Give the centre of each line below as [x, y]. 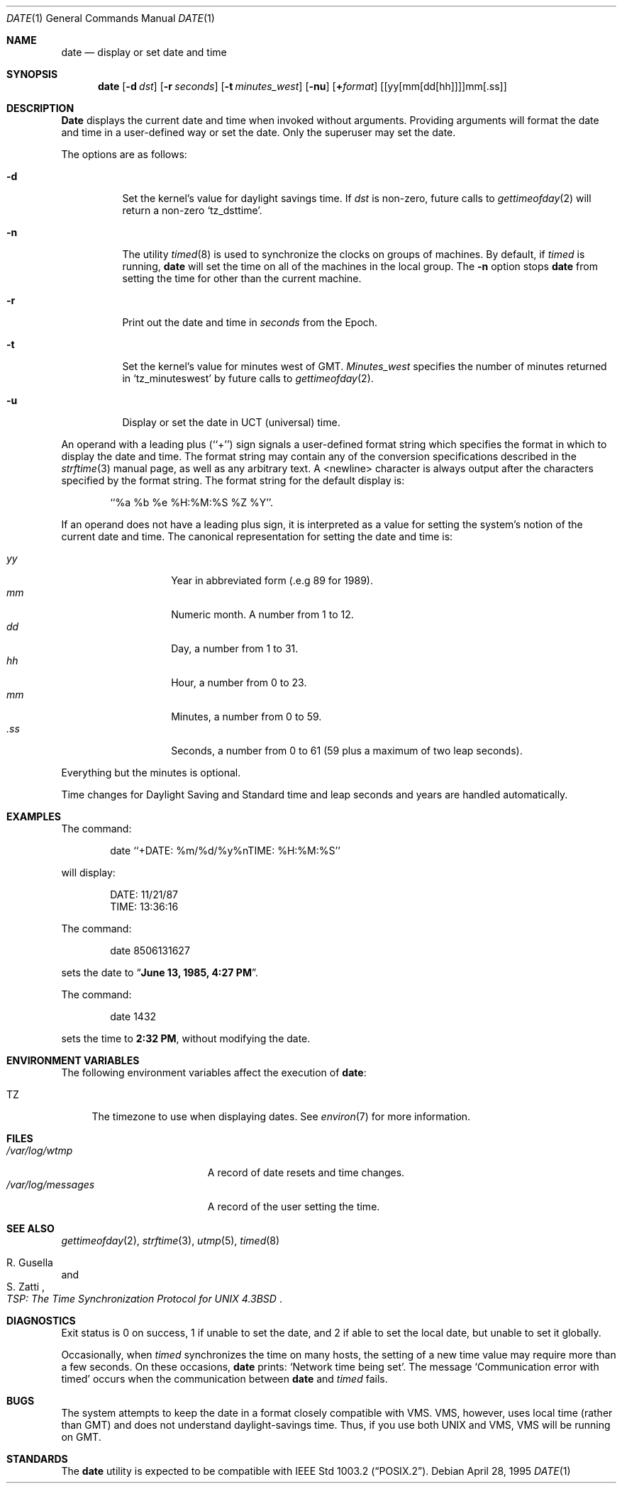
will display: [88, 872]
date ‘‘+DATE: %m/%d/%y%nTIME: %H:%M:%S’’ [225, 851]
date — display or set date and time [144, 52]
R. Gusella [30, 1262]
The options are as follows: [124, 154]
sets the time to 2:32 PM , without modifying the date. [186, 1038]
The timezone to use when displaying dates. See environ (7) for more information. [281, 1116]
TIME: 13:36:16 [144, 907]
